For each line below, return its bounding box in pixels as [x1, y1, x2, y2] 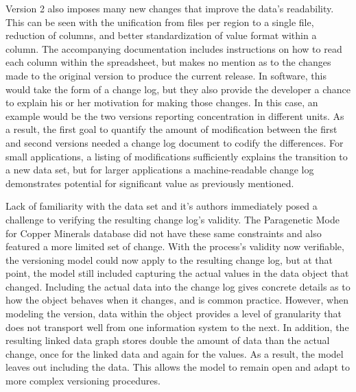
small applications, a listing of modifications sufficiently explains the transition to [5, 149, 348, 163]
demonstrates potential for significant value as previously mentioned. [5, 175, 294, 190]
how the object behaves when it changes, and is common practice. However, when [5, 293, 348, 307]
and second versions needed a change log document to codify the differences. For [5, 135, 344, 149]
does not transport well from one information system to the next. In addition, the [5, 319, 349, 334]
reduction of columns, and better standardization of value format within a [5, 28, 317, 42]
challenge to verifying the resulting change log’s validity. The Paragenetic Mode [5, 212, 340, 226]
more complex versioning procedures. [5, 373, 161, 388]
